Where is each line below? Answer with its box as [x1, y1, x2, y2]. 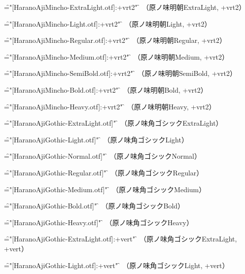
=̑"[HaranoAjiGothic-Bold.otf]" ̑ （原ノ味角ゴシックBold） [4, 201, 185, 211]
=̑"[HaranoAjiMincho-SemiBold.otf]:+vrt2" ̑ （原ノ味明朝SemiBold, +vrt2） [4, 68, 237, 78]
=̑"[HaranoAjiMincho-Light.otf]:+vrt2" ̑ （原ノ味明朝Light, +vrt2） [4, 18, 211, 29]
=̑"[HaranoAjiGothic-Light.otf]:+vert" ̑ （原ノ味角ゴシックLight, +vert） [4, 260, 229, 270]
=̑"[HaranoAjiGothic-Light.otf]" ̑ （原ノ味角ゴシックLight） [4, 134, 188, 144]
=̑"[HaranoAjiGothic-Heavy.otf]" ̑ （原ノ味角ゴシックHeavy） [4, 217, 193, 227]
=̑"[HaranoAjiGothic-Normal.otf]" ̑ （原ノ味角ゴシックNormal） [4, 151, 202, 161]
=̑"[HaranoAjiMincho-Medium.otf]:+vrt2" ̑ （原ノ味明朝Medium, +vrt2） [4, 51, 229, 62]
